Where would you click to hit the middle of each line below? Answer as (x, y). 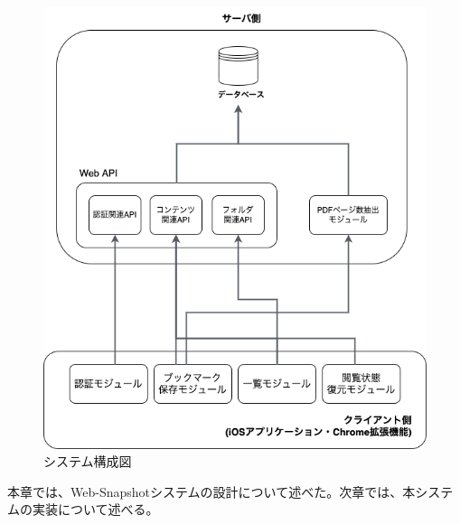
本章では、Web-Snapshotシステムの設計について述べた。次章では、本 (211, 491)
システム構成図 (88, 461)
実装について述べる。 (95, 509)
